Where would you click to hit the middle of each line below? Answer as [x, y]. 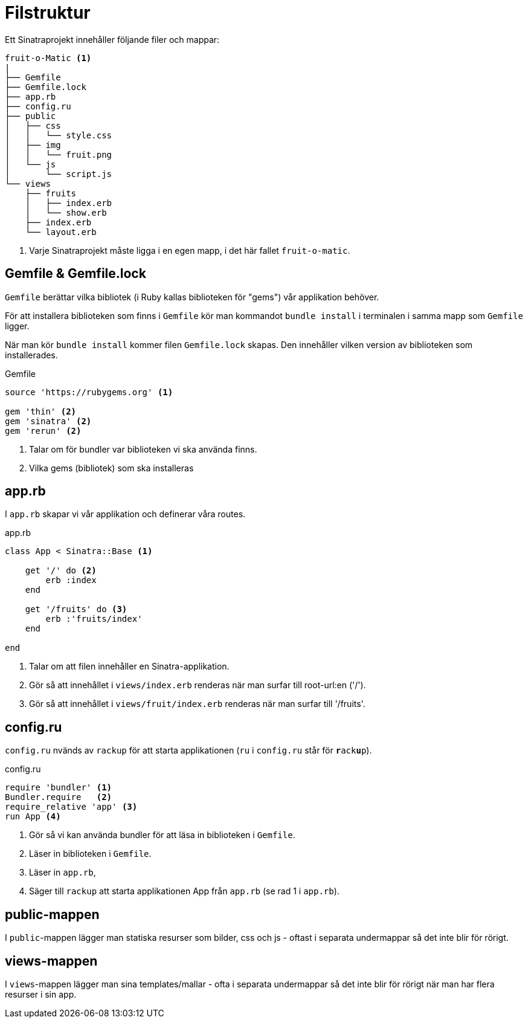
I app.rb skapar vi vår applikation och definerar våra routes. [125, 514]
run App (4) [33, 817]
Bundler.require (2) [59, 797]
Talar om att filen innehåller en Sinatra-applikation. [129, 666]
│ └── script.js [59, 174]
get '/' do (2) [61, 571]
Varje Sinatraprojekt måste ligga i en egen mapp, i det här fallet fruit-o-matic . [190, 250]
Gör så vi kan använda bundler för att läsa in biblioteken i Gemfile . [162, 835]
